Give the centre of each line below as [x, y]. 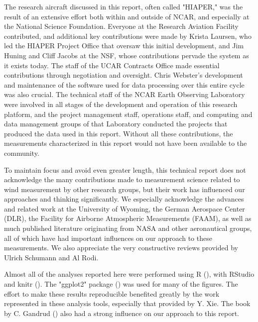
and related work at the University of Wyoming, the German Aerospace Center [125, 208]
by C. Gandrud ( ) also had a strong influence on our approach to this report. [122, 313]
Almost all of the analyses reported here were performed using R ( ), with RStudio [129, 274]
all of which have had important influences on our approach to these [108, 238]
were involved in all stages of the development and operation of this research [121, 104]
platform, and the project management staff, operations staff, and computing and [128, 114]
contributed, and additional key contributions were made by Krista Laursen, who [128, 36]
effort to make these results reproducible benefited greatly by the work [112, 293]
